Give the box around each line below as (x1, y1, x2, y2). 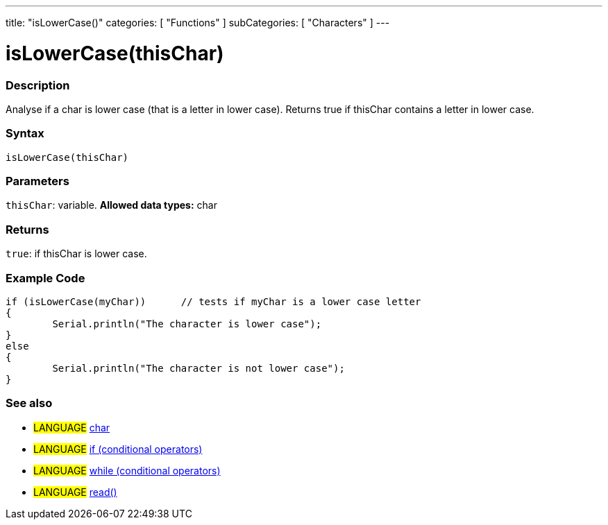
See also (6, 396, 53, 411)
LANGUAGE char (33, 421, 110, 433)
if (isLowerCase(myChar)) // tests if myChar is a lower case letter (6, 295, 421, 307)
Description (6, 78, 70, 92)
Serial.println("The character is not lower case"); (52, 362, 345, 374)
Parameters (6, 174, 69, 188)
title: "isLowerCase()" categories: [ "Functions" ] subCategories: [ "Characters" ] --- (6, 17, 390, 28)
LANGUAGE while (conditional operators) (33, 464, 221, 476)
